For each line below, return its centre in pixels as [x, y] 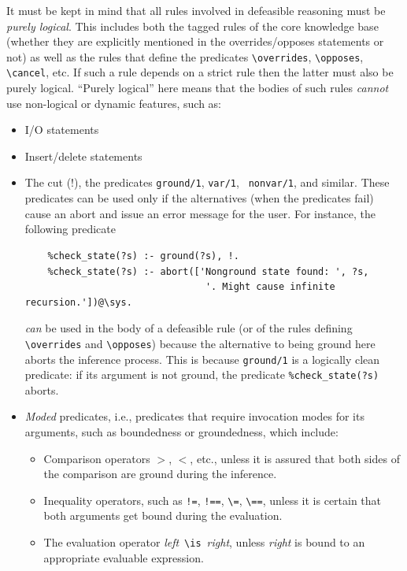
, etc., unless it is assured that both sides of [295, 458]
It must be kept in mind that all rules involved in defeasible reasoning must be [196, 10]
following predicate [70, 229]
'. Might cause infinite [270, 287]
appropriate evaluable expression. [124, 557]
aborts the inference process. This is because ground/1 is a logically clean [202, 359]
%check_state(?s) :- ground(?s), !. [143, 256]
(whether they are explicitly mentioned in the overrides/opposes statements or [195, 41]
